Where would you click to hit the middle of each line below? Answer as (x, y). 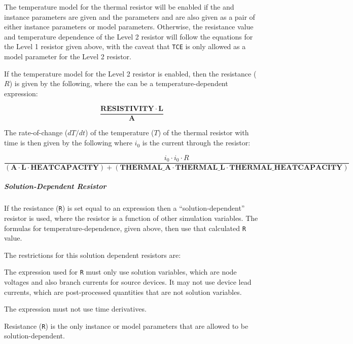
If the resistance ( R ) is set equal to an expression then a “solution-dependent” (125, 208)
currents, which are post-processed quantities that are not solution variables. (123, 292)
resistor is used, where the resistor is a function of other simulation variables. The (131, 218)
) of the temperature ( (120, 132)
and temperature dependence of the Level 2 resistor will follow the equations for (129, 36)
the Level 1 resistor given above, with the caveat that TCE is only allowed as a (125, 46)
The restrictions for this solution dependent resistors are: (93, 255)
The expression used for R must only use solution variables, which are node (120, 272)
